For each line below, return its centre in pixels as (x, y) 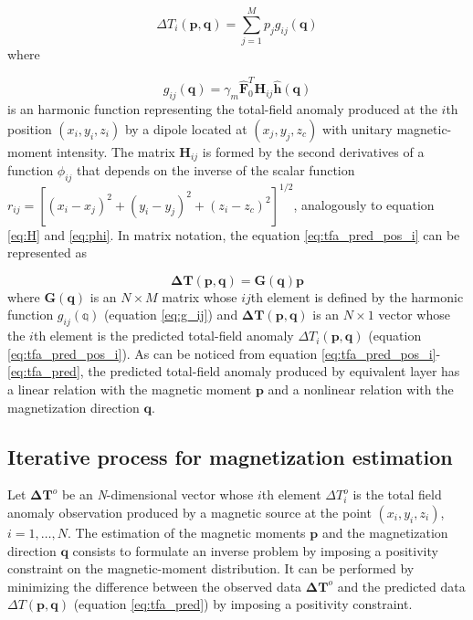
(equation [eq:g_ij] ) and (171, 315)
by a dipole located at (186, 128)
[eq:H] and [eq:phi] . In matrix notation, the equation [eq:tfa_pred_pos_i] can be (234, 234)
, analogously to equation (364, 204)
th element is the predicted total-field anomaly (163, 336)
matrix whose (200, 296)
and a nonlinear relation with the (361, 389)
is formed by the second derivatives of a (313, 151)
